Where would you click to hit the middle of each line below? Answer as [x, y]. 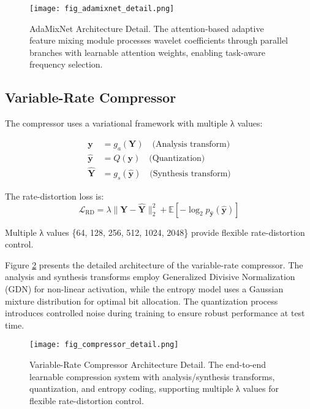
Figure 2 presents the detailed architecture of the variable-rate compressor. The [154, 264]
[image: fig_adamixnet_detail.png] [102, 9]
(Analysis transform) [191, 144]
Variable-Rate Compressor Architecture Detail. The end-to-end [148, 364]
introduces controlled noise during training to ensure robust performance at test [155, 313]
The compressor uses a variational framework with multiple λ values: [134, 123]
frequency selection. [66, 64]
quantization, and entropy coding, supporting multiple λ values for [154, 388]
